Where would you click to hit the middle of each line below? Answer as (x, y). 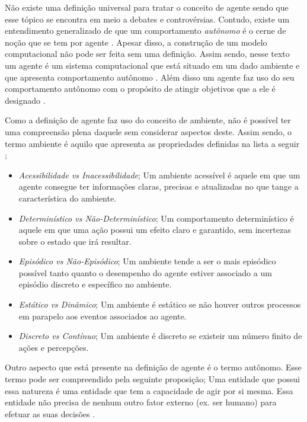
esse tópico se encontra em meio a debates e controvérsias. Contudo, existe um (147, 19)
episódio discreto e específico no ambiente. (95, 284)
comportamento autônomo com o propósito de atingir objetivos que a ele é (140, 89)
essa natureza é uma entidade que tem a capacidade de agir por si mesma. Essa (149, 390)
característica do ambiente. (68, 198)
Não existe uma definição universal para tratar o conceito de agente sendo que (147, 7)
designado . (25, 100)
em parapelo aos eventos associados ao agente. (103, 316)
